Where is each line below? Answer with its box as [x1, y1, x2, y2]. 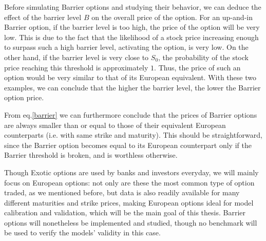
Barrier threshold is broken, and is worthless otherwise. [4, 150, 178, 160]
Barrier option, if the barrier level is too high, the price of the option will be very [4, 22, 260, 32]
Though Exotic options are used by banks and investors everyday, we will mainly [4, 166, 259, 177]
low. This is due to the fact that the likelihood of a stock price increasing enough [4, 31, 259, 42]
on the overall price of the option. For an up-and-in [91, 11, 253, 22]
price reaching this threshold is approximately [4, 62, 148, 72]
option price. [4, 92, 44, 103]
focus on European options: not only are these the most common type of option [4, 177, 255, 188]
